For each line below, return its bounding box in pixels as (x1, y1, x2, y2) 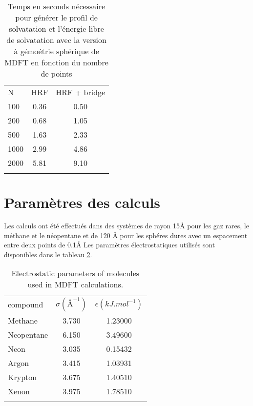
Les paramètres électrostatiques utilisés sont (84, 240, 215, 250)
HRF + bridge (56, 86, 105, 98)
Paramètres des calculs (4, 192, 161, 212)
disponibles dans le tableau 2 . (4, 249, 92, 259)
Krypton (8, 371, 37, 383)
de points (41, 68, 72, 79)
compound (8, 299, 43, 310)
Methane (8, 314, 38, 326)
